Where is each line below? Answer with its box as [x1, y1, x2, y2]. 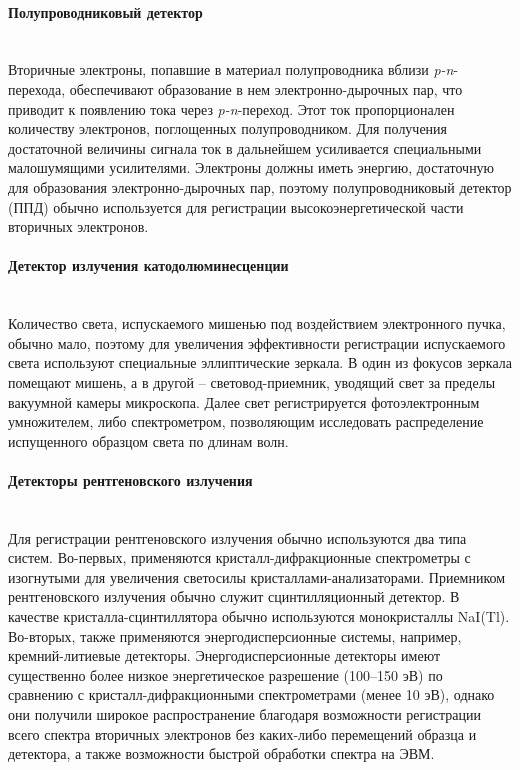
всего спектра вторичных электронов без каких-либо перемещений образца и [8, 723, 477, 744]
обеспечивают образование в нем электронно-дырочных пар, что [69, 78, 463, 99]
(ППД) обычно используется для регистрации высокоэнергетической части [8, 196, 464, 217]
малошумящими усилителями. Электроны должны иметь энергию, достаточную [8, 157, 495, 178]
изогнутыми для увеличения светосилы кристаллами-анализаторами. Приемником [8, 566, 506, 587]
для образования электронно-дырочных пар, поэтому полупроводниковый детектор [8, 176, 512, 197]
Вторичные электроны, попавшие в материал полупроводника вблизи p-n [8, 59, 454, 80]
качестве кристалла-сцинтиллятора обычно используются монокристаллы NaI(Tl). [8, 606, 510, 627]
